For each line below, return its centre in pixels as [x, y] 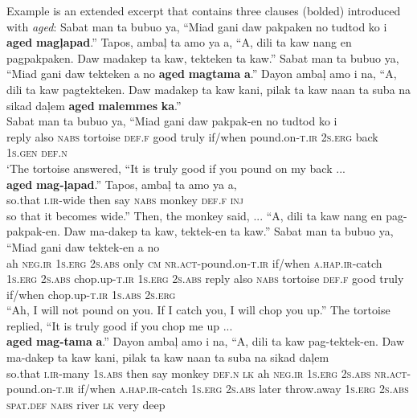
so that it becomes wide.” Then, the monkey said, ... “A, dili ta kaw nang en [194, 215]
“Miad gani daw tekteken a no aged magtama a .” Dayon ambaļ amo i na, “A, [202, 74]
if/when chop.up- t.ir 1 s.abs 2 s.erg [91, 294]
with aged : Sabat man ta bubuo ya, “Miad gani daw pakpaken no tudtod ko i [197, 26]
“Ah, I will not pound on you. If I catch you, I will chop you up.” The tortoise [198, 310]
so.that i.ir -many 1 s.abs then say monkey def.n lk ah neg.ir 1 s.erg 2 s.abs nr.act [207, 373]
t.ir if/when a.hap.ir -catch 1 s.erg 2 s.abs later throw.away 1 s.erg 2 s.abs [232, 389]
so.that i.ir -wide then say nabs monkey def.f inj [125, 200]
